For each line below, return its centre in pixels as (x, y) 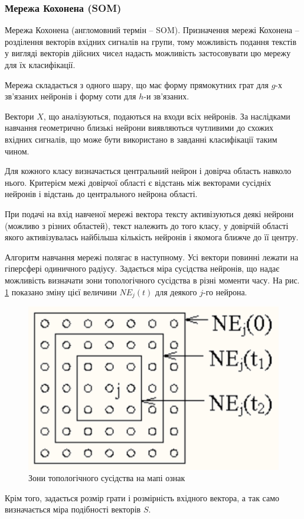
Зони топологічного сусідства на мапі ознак (107, 478)
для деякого (176, 291)
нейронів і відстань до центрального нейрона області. (101, 194)
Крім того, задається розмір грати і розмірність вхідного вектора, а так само (142, 497)
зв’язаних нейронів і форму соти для (71, 96)
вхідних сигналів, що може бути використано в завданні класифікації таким (141, 139)
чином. (17, 151)
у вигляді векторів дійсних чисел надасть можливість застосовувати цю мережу (148, 53)
